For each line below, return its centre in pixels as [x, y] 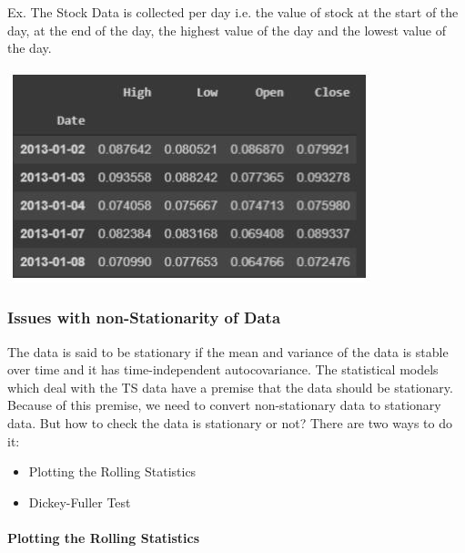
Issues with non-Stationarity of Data [144, 317]
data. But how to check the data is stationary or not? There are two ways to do [230, 422]
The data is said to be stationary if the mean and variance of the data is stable [228, 351]
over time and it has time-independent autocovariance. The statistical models [223, 369]
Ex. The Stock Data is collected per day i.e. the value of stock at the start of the [233, 12]
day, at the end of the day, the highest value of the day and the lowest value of [227, 30]
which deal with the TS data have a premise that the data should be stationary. [230, 387]
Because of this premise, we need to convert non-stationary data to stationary [224, 405]
